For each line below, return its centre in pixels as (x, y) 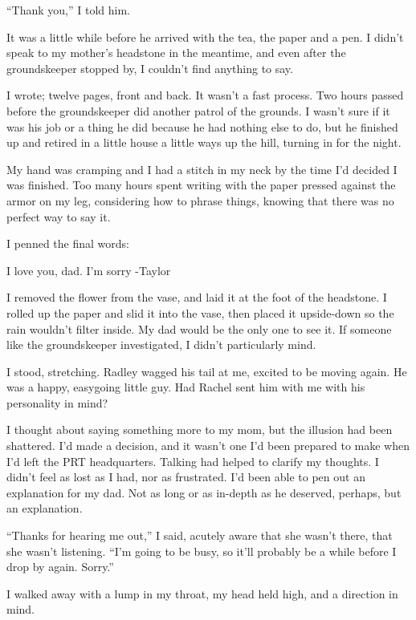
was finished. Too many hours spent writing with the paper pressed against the (201, 185)
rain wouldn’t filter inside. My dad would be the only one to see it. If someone (199, 328)
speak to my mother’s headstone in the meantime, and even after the (176, 53)
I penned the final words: (68, 243)
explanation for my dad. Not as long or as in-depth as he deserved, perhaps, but (204, 492)
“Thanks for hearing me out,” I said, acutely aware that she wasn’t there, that (200, 535)
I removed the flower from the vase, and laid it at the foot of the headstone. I (197, 297)
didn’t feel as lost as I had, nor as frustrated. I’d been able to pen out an (186, 477)
